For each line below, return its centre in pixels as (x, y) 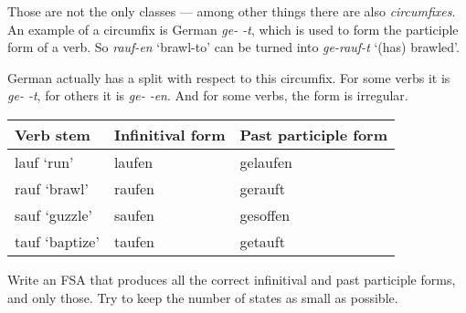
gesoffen (265, 214)
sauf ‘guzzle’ (53, 214)
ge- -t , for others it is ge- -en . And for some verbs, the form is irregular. (208, 95)
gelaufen (266, 162)
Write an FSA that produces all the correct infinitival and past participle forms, (232, 279)
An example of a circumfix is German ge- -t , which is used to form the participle (233, 29)
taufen (134, 241)
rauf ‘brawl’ (52, 188)
